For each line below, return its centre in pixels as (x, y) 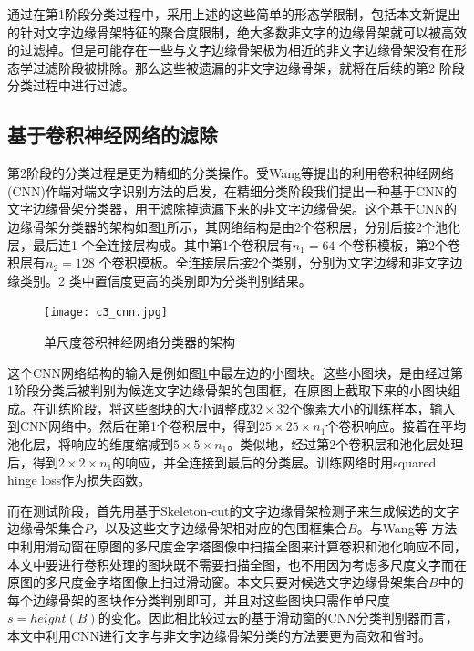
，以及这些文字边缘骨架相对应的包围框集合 (220, 528)
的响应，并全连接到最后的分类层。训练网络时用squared (274, 462)
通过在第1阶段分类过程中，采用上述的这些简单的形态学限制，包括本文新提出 (234, 14)
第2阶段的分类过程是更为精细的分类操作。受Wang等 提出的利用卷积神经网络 (231, 173)
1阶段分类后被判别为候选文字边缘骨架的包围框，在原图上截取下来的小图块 (227, 390)
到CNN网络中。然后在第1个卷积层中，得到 (134, 426)
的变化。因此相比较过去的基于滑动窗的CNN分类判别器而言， (278, 618)
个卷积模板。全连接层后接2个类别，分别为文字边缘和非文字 (274, 262)
